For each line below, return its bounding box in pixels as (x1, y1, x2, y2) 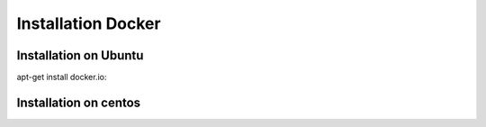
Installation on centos (16, 95, 141, 110)
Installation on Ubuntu (16, 48, 144, 63)
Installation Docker (16, 14, 161, 33)
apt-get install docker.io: (16, 72, 107, 83)
